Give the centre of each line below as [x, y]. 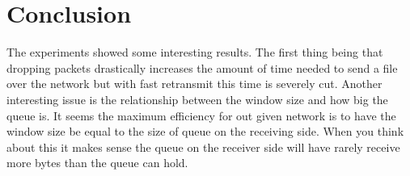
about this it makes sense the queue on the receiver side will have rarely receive [203, 147]
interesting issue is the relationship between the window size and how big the [197, 99]
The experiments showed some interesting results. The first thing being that [195, 52]
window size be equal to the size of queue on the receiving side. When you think [205, 131]
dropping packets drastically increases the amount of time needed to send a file [202, 67]
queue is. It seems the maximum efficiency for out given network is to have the [201, 115]
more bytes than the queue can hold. [97, 163]
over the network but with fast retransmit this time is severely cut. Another [194, 84]
